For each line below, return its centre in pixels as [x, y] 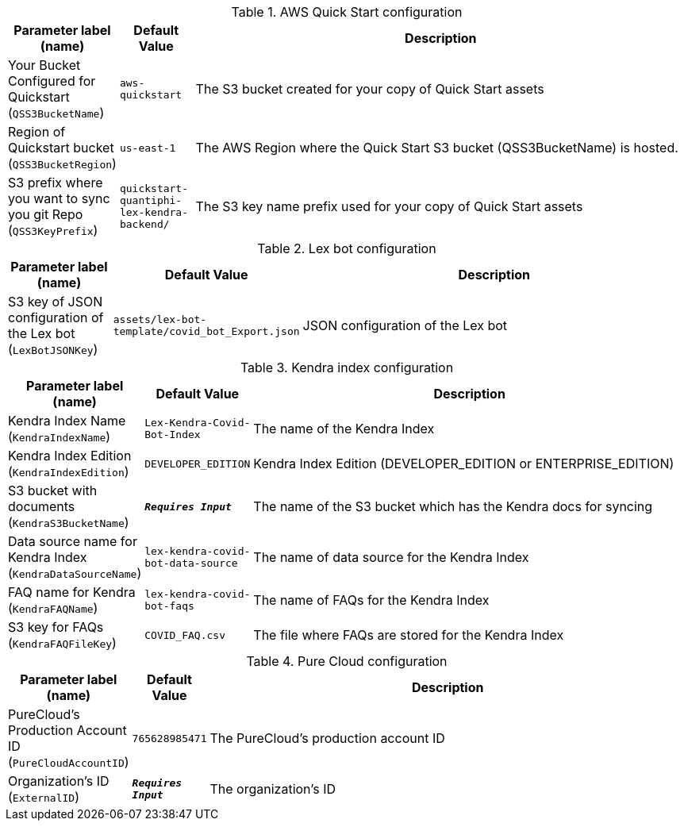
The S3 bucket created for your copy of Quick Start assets [370, 89]
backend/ [144, 224]
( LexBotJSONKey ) [53, 349]
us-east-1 [148, 148]
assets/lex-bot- [160, 319]
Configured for [52, 81]
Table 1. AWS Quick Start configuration [347, 12]
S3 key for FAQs [56, 627]
